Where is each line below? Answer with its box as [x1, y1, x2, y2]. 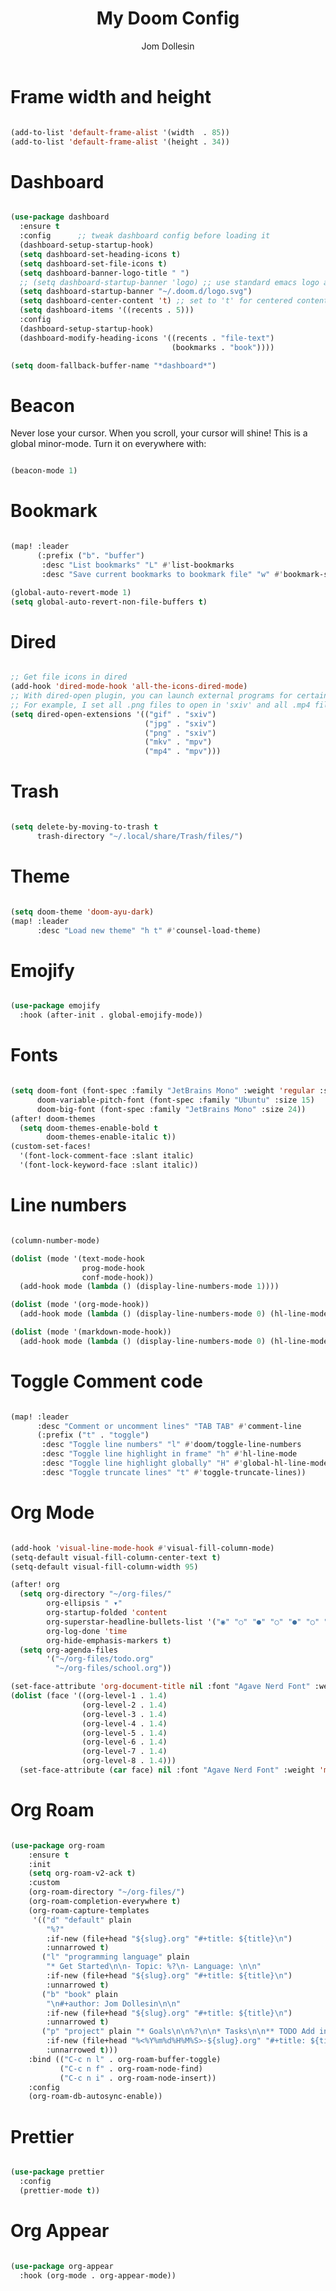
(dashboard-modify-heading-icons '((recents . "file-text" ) [19, 333, 275, 343]
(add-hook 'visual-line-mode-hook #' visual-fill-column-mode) [10, 1543, 275, 1553]
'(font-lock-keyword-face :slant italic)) [19, 1160, 199, 1171]
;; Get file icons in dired [10, 672, 128, 682]
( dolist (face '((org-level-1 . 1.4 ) [10, 1691, 168, 1701]
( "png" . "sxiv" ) [144, 728, 217, 738]
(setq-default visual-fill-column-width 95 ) [10, 1562, 199, 1572]
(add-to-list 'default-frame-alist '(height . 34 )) [10, 137, 230, 147]
